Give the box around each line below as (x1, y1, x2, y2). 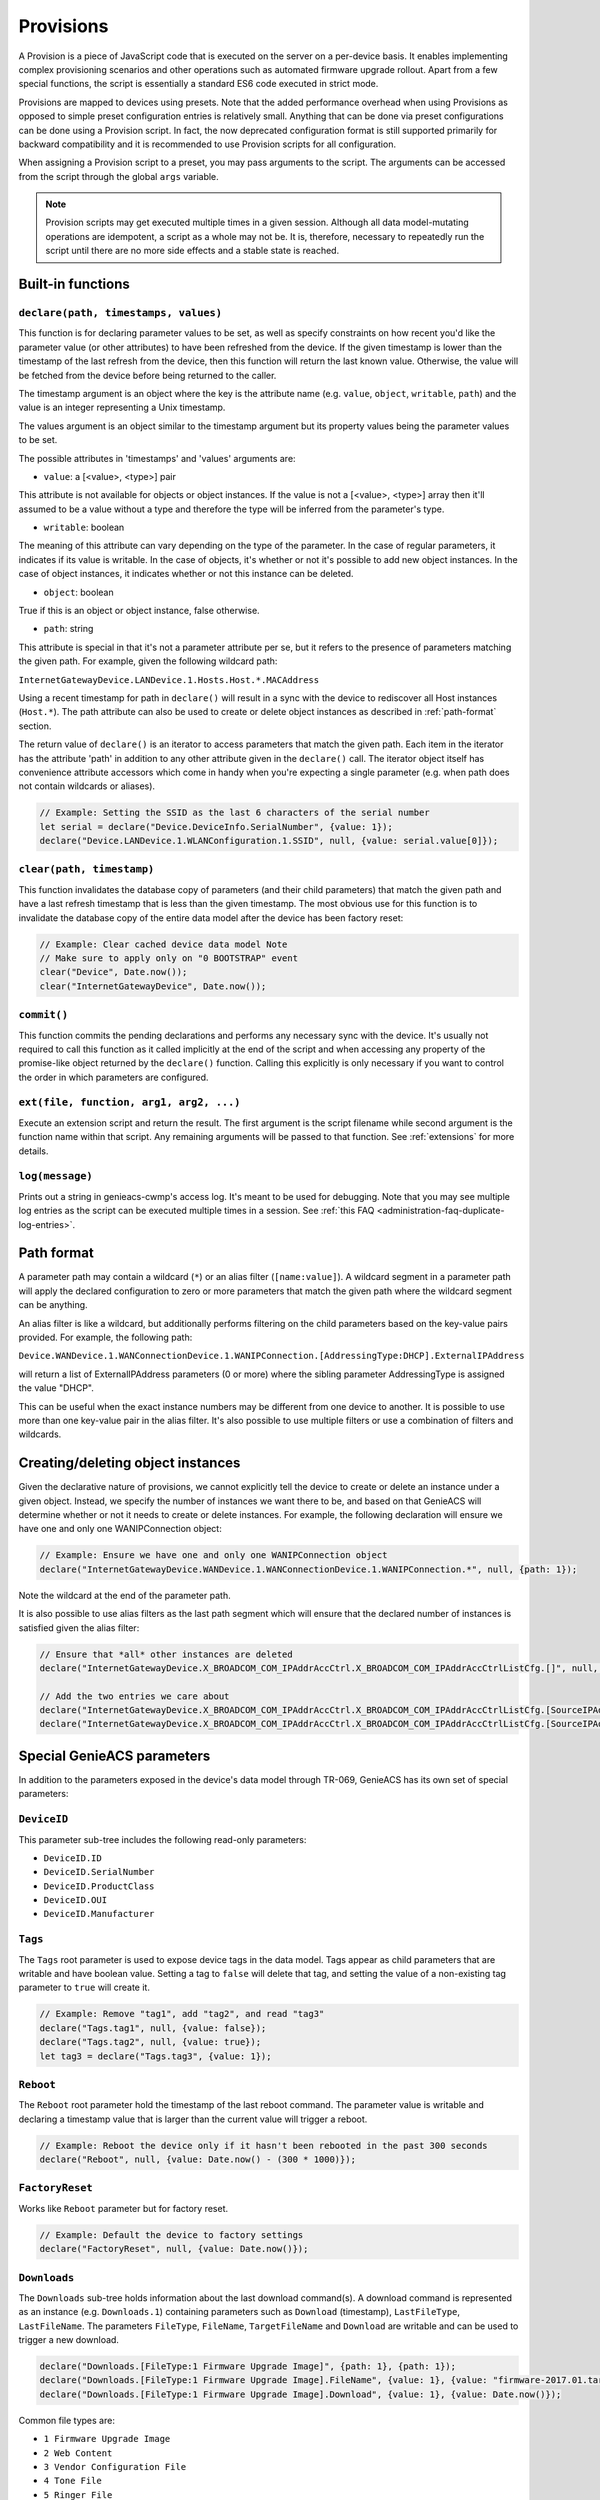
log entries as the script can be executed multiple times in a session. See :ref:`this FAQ (18, 1205, 375, 1217)
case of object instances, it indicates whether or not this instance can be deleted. (18, 568, 354, 580)
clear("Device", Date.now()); (39, 966, 188, 978)
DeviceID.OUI (43, 1895, 108, 1906)
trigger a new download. (18, 2334, 120, 2346)
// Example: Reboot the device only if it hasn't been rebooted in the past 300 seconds (39, 2140, 489, 2151)
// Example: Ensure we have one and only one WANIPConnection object (39, 1550, 388, 1561)
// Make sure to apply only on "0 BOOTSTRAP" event (39, 952, 299, 964)
